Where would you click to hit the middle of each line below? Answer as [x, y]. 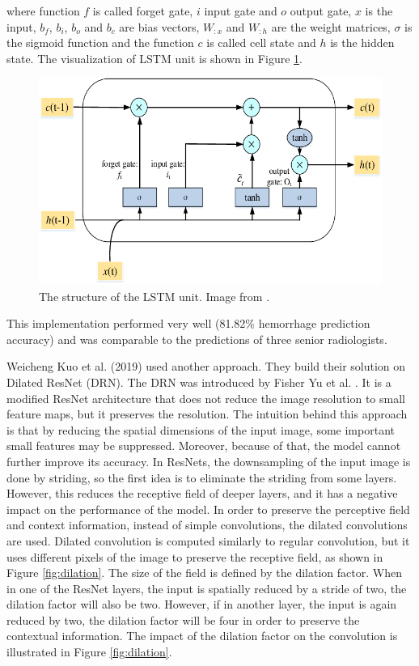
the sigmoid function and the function [100, 42]
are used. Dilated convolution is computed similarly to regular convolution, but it [208, 540]
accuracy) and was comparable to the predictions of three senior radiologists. [197, 339]
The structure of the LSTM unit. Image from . [154, 296]
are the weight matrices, [331, 26]
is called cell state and [261, 42]
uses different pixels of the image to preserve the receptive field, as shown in [195, 556]
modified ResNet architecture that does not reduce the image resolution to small [206, 398]
